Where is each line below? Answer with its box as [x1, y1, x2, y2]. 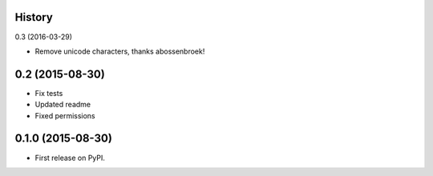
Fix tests [34, 88, 63, 98]
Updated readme [34, 100, 91, 110]
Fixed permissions [34, 110, 95, 120]
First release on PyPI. [34, 153, 106, 162]
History [14, 10, 54, 24]
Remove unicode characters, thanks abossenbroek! [34, 46, 205, 56]
